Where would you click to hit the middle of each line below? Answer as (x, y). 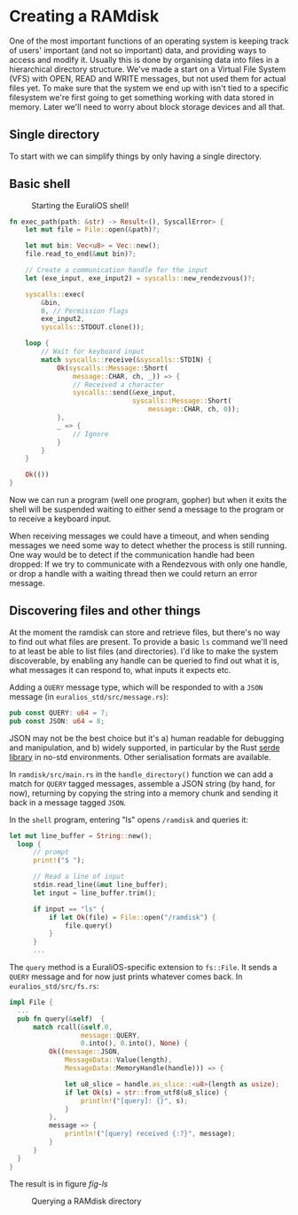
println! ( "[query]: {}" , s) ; (134, 1101)
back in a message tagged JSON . (68, 802)
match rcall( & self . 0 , (73, 1027)
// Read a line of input (78, 877)
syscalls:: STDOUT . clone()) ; (93, 327)
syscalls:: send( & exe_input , (124, 393)
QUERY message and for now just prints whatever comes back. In (126, 976)
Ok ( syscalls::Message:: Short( (112, 368)
